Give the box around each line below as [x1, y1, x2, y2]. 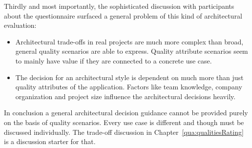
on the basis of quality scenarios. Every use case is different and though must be [4, 117, 244, 127]
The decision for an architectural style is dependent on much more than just [15, 72, 244, 82]
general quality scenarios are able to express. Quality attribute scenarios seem [15, 46, 248, 56]
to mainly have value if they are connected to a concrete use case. [15, 55, 212, 65]
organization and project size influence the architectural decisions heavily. [15, 91, 236, 101]
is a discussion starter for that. [4, 136, 96, 147]
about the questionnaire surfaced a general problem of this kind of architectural [4, 10, 242, 21]
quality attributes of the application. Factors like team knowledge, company [15, 82, 242, 92]
